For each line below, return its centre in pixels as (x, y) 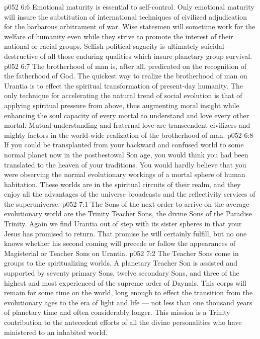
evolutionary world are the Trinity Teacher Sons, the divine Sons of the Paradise (128, 214)
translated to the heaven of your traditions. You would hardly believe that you (125, 164)
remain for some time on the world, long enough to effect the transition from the (128, 292)
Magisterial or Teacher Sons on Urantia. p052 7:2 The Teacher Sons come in (121, 253)
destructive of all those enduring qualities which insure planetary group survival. (128, 56)
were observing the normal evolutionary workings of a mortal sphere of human (125, 174)
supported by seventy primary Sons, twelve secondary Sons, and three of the (122, 273)
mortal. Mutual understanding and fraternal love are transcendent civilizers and (127, 125)
